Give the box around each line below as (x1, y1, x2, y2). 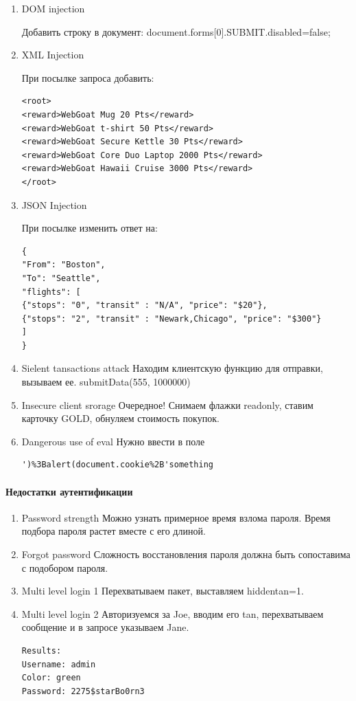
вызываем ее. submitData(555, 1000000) (21, 375, 191, 389)
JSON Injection (21, 197, 87, 212)
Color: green (21, 673, 81, 683)
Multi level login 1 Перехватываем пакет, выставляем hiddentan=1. (21, 583, 304, 598)
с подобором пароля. (21, 560, 108, 575)
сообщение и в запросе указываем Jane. (21, 620, 189, 634)
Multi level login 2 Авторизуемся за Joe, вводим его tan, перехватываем (21, 606, 324, 621)
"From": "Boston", (21, 260, 106, 270)
